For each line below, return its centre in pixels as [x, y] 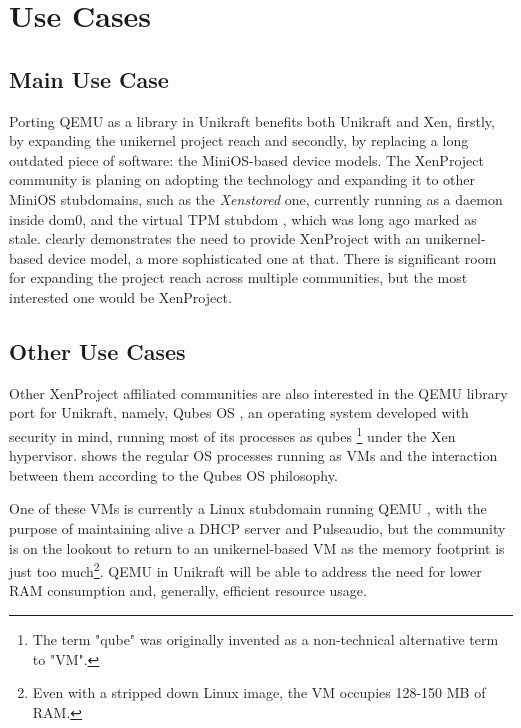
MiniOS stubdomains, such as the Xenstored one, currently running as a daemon [256, 198]
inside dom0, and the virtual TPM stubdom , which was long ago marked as [243, 218]
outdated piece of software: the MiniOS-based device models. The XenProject [246, 159]
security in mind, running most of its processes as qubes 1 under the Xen [232, 434]
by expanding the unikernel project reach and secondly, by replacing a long [239, 140]
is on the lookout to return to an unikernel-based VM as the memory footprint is [257, 547]
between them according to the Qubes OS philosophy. [173, 474]
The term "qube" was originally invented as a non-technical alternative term [265, 638]
